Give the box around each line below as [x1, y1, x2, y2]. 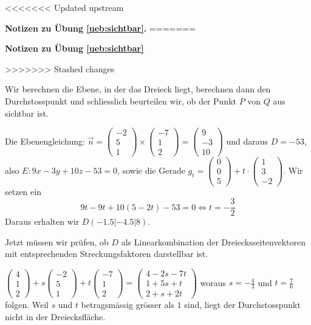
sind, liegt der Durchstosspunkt [184, 298, 301, 311]
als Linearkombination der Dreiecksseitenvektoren [121, 235, 306, 248]
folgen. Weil [5, 298, 49, 311]
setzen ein [5, 185, 41, 198]
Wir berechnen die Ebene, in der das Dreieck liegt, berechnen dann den [5, 83, 271, 95]
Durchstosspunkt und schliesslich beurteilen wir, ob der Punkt [5, 94, 236, 107]
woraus [200, 276, 227, 289]
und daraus [226, 134, 268, 147]
